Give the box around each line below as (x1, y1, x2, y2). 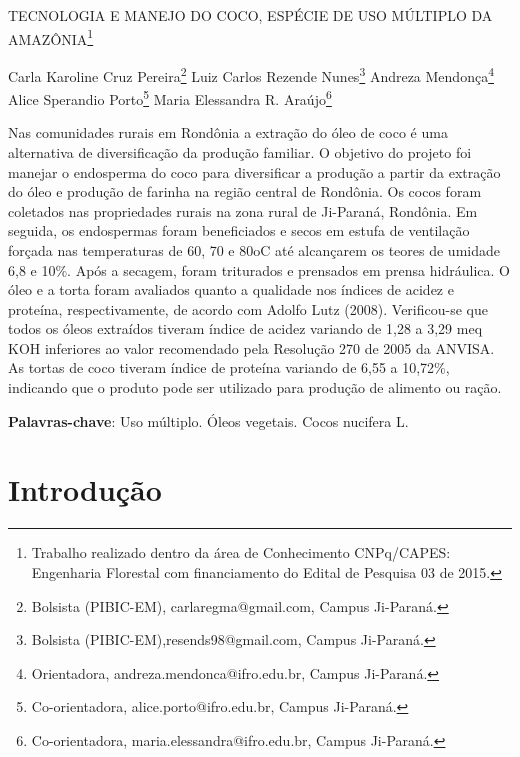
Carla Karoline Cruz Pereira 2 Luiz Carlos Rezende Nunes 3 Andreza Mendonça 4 (8, 62, 494, 86)
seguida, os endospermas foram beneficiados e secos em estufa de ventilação (8, 220, 470, 241)
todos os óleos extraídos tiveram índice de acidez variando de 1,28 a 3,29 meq (8, 318, 483, 339)
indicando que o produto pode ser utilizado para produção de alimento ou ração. (8, 377, 502, 398)
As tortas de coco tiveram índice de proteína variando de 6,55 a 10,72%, (8, 357, 450, 378)
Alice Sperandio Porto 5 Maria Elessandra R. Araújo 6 (8, 86, 332, 109)
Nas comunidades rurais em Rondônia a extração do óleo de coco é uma (8, 122, 448, 143)
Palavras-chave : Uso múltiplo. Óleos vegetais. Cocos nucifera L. (8, 410, 409, 431)
